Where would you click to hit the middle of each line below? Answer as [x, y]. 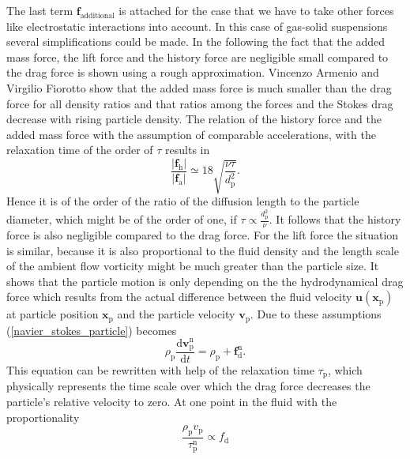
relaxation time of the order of [80, 150]
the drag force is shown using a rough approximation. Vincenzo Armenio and [193, 72]
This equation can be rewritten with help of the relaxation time [160, 370]
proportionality [43, 417]
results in [188, 150]
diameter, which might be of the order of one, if [122, 219]
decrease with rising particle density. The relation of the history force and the [194, 119]
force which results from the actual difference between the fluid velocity [179, 297]
